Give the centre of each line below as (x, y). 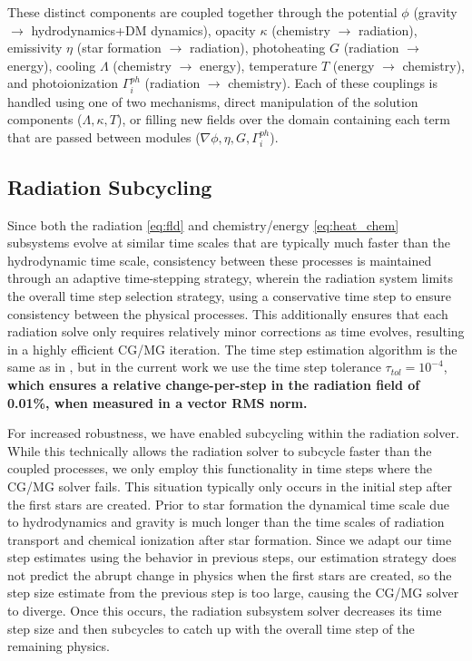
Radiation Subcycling (110, 186)
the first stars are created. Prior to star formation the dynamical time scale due (228, 504)
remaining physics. (59, 646)
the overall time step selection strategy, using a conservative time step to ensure (230, 295)
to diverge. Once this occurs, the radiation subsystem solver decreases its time (225, 611)
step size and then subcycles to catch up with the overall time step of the (211, 628)
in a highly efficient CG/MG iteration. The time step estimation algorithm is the (232, 349)
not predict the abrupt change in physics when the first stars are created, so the (230, 574)
